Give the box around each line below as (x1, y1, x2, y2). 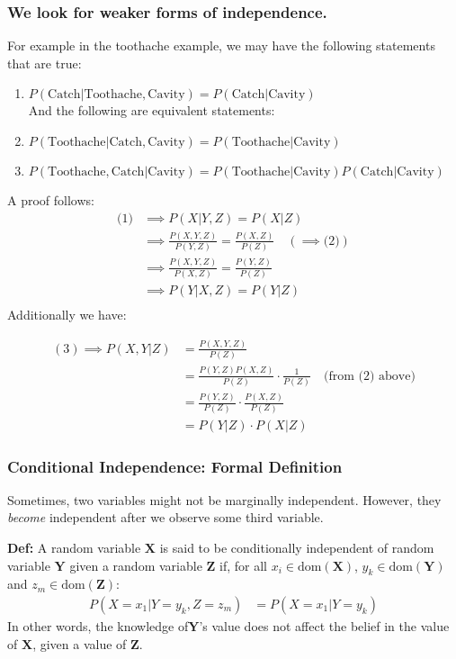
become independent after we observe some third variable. (7, 508, 324, 527)
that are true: (7, 53, 82, 72)
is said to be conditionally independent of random (159, 538, 434, 556)
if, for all (219, 555, 267, 574)
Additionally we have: (7, 305, 127, 323)
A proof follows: (7, 191, 94, 209)
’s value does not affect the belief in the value (199, 617, 450, 636)
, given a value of (32, 634, 127, 653)
